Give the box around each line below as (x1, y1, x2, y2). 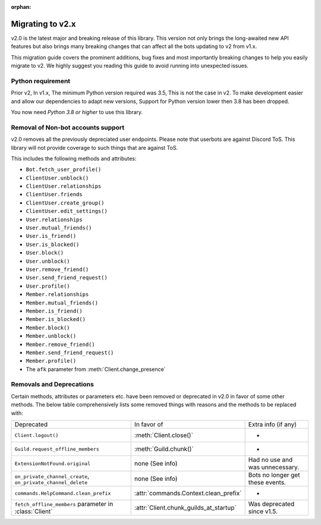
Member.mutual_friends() (26, 299, 98, 306)
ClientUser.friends (26, 191, 83, 198)
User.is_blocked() (26, 241, 80, 248)
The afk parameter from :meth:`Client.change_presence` (26, 366, 166, 373)
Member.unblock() (26, 333, 77, 339)
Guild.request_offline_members (14, 446, 99, 452)
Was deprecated (248, 500, 294, 508)
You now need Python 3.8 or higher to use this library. (11, 109, 143, 115)
